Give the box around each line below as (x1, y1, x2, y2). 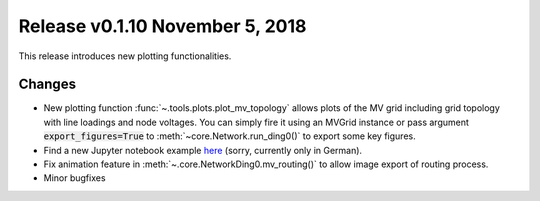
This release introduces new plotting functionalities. (18, 50, 232, 62)
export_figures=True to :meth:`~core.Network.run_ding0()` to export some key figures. (43, 130, 416, 142)
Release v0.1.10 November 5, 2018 (18, 15, 307, 37)
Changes (18, 76, 77, 93)
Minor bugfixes (43, 172, 106, 184)
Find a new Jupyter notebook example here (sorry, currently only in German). (43, 144, 363, 156)
